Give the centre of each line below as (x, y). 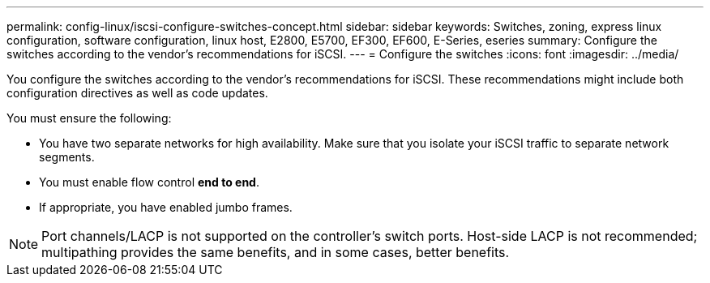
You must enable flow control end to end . (149, 182)
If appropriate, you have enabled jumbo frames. (166, 207)
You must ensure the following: (89, 118)
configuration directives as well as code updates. (137, 93)
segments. (67, 157)
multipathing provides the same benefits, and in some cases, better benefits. (276, 252)
